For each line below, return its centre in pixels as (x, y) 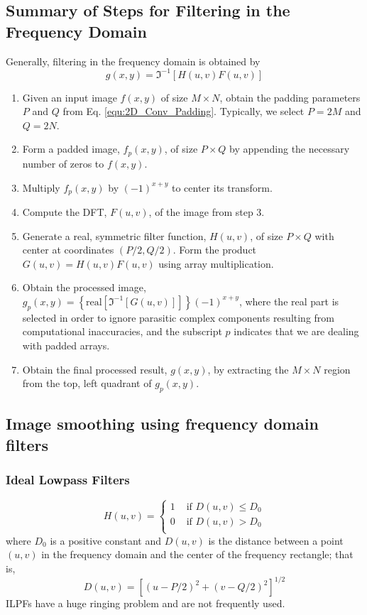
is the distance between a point (276, 540)
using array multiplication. (216, 263)
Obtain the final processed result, (95, 369)
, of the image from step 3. (207, 211)
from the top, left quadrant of (87, 383)
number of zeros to (63, 163)
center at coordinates (68, 250)
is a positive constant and (105, 540)
